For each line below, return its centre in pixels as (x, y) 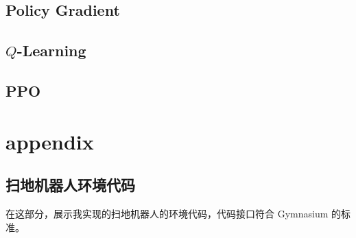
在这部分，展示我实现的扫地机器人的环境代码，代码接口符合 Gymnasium (167, 213)
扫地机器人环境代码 (70, 185)
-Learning (51, 50)
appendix (50, 141)
